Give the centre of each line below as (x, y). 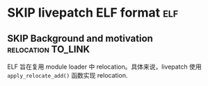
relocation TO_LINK (49, 49)
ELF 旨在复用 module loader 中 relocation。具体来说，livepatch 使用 (104, 67)
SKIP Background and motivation (80, 38)
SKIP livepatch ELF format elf (93, 13)
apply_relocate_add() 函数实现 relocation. (67, 75)
